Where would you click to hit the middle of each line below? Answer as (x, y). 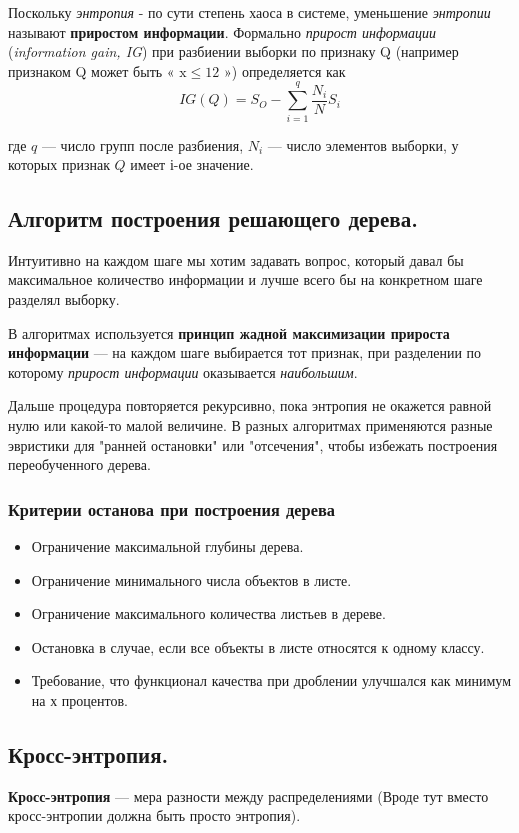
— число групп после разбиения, (142, 144)
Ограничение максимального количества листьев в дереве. (208, 613)
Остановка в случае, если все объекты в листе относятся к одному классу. (258, 646)
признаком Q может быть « (91, 70)
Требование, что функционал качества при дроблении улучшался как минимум (271, 680)
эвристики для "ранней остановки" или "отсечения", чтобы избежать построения (253, 444)
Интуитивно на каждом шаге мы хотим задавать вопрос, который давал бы (236, 259)
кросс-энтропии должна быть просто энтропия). (154, 815)
